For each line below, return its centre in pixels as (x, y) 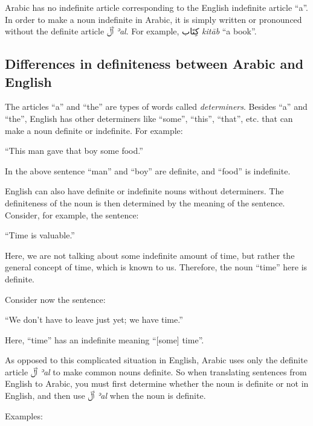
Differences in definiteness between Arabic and (154, 64)
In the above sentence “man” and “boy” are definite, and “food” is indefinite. (148, 170)
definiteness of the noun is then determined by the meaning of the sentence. (145, 202)
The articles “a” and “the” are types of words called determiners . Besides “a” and (156, 106)
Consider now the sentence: (55, 299)
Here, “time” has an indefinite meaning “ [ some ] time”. (105, 339)
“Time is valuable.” (40, 235)
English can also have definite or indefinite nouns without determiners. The (144, 191)
